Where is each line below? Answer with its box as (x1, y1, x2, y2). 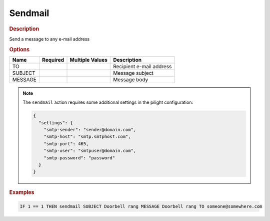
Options (9, 46, 30, 53)
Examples (9, 189, 34, 196)
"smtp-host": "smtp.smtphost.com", (43, 134, 131, 140)
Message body (113, 76, 148, 83)
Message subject (113, 69, 153, 76)
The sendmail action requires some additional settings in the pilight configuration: (22, 99, 193, 105)
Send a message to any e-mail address (9, 36, 90, 42)
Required (41, 56, 64, 63)
